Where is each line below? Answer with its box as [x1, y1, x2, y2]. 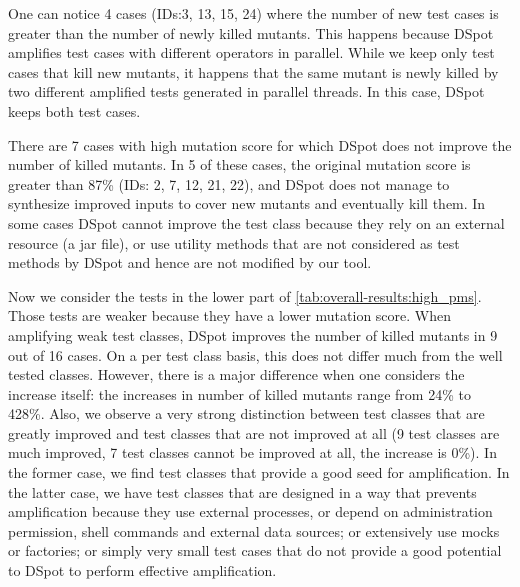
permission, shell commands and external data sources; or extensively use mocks [8, 520, 500, 541]
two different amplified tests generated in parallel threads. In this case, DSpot [8, 81, 485, 102]
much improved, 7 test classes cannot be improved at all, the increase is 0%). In [8, 442, 497, 463]
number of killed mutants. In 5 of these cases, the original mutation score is [8, 154, 471, 175]
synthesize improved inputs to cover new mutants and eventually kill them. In [8, 193, 486, 214]
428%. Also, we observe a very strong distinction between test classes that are [8, 403, 485, 424]
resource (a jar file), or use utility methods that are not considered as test [8, 232, 460, 253]
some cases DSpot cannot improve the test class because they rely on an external [8, 212, 505, 233]
